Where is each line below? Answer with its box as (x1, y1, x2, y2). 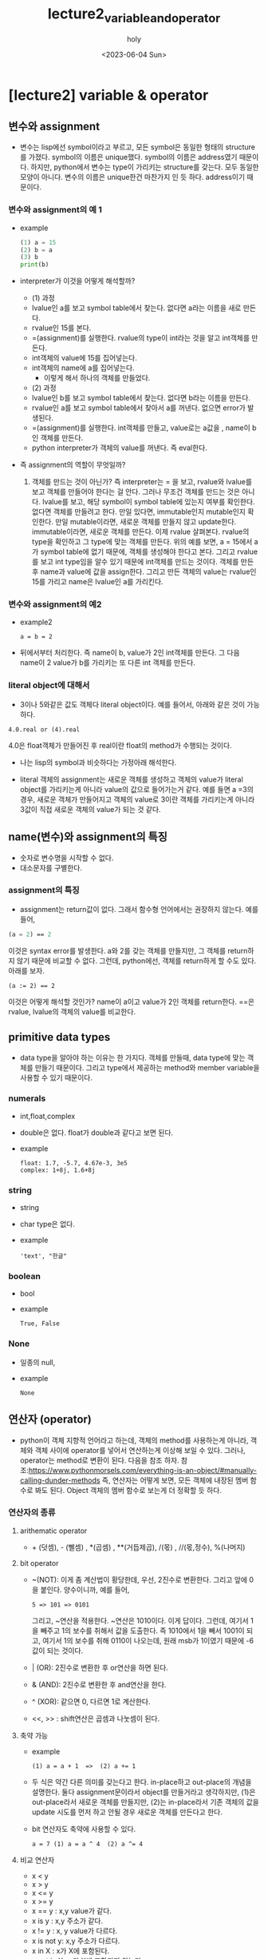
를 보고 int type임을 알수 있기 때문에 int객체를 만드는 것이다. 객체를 (31, 557, 239, 567)
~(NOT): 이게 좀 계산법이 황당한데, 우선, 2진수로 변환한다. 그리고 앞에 (31, 1575, 248, 1584)
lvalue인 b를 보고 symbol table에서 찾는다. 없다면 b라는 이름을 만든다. (31, 393, 251, 403)
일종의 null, (19, 1357, 56, 1367)
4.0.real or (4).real (8, 725, 81, 734)
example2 (19, 617, 53, 627)
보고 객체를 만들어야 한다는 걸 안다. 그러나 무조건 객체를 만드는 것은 (31, 487, 241, 496)
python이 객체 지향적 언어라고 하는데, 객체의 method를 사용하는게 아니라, (19, 1435, 249, 1445)
